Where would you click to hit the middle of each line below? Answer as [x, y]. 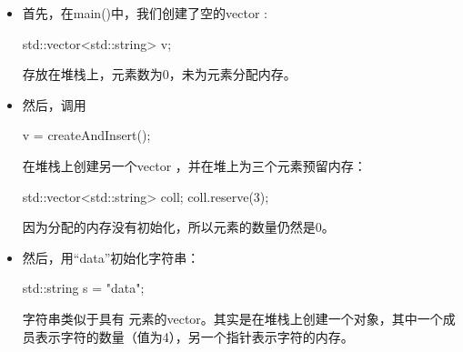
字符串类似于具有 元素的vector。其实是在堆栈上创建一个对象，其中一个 [232, 318]
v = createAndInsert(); [86, 135]
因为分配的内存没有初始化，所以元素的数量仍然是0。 [178, 227]
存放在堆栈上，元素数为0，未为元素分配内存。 [159, 74]
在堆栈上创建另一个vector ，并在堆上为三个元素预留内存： [194, 165]
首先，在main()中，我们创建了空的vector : [145, 13]
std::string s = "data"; [83, 288]
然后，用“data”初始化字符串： [111, 257]
